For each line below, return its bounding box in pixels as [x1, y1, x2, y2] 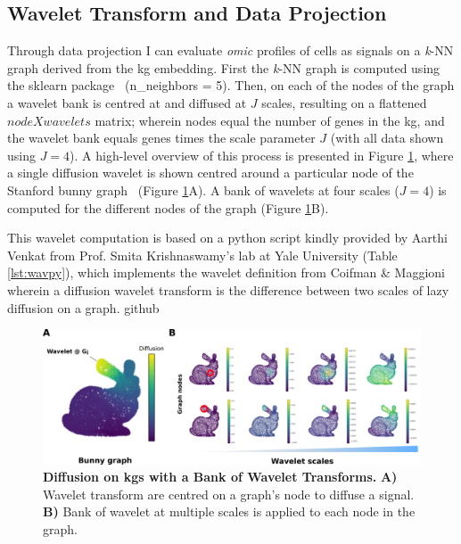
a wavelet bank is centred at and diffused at [7, 93, 247, 111]
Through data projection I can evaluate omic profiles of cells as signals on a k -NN [7, 41, 454, 60]
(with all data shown [330, 128, 444, 147]
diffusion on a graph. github [7, 298, 160, 317]
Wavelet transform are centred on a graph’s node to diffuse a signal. [43, 484, 415, 503]
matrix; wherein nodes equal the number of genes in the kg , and [95, 111, 445, 129]
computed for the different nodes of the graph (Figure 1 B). [7, 198, 329, 217]
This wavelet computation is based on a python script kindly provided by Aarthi [7, 228, 448, 247]
